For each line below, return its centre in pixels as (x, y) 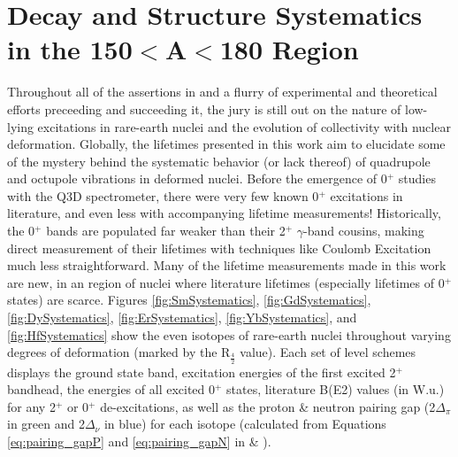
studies (417, 178)
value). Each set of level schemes (328, 352)
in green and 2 (46, 424)
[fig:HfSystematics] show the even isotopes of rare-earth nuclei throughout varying (229, 334)
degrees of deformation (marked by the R (119, 352)
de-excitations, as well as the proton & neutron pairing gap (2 (268, 406)
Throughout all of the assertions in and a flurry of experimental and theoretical (222, 92)
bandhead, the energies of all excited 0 (111, 389)
